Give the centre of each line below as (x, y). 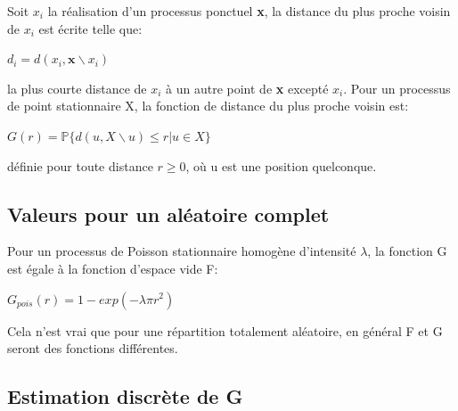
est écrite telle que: (90, 28)
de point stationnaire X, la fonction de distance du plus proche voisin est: (208, 106)
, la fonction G (407, 251)
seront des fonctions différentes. (93, 348)
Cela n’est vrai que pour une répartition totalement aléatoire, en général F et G (225, 330)
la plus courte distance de (77, 88)
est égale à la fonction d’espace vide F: (113, 268)
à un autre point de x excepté (247, 88)
